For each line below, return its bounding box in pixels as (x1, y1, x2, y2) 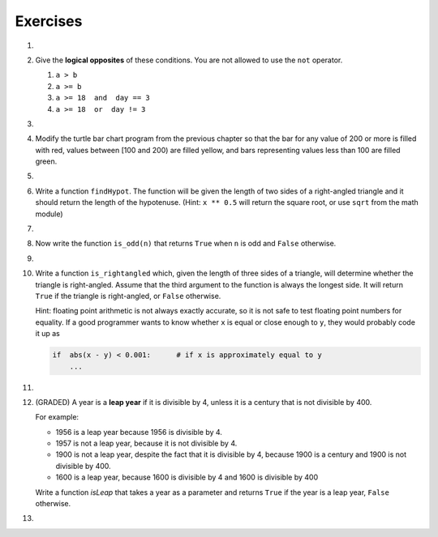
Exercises (15, 12, 83, 30)
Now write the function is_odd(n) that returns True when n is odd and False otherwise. (35, 239, 337, 249)
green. (35, 156, 58, 166)
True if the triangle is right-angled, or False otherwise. (35, 291, 221, 300)
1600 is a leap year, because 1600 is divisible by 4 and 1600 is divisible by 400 (55, 472, 319, 482)
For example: (35, 412, 79, 422)
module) (35, 209, 64, 219)
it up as (35, 329, 60, 339)
